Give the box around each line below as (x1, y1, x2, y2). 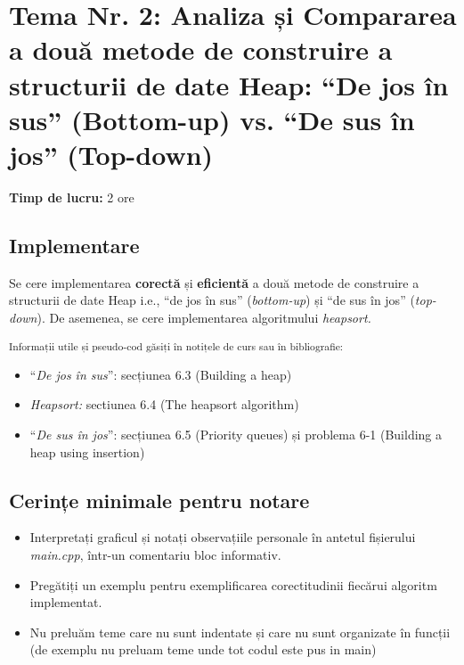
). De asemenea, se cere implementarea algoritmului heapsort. (37, 308, 371, 326)
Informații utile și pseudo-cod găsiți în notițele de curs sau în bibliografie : (9, 339, 344, 354)
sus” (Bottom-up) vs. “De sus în (9, 101, 415, 137)
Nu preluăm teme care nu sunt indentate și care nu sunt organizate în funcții (29, 622, 451, 641)
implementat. (29, 593, 102, 612)
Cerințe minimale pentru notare (9, 486, 310, 513)
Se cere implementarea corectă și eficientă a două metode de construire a (9, 273, 419, 291)
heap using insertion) (29, 442, 145, 461)
